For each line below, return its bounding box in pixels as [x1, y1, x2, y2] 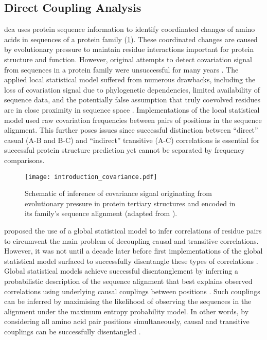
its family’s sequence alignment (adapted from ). [25, 208, 177, 219]
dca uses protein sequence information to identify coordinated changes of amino [4, 24, 255, 34]
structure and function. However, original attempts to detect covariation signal [4, 53, 252, 64]
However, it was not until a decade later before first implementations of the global [4, 245, 263, 256]
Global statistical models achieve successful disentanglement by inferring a [4, 265, 238, 276]
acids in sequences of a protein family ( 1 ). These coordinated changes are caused [4, 33, 258, 44]
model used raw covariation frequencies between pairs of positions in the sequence [4, 114, 262, 125]
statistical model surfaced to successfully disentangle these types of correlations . [4, 255, 258, 266]
